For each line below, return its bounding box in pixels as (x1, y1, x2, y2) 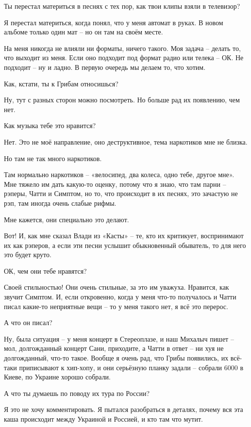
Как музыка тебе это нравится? (4, 120, 96, 131)
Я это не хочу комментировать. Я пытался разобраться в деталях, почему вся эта (4, 404, 243, 414)
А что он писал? (4, 317, 52, 328)
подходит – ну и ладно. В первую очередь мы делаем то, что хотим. (4, 62, 206, 72)
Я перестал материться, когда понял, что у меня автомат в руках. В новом (4, 17, 223, 27)
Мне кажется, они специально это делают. (4, 214, 129, 224)
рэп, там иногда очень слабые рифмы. (4, 197, 117, 208)
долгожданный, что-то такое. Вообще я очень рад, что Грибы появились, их (4, 353, 229, 363)
